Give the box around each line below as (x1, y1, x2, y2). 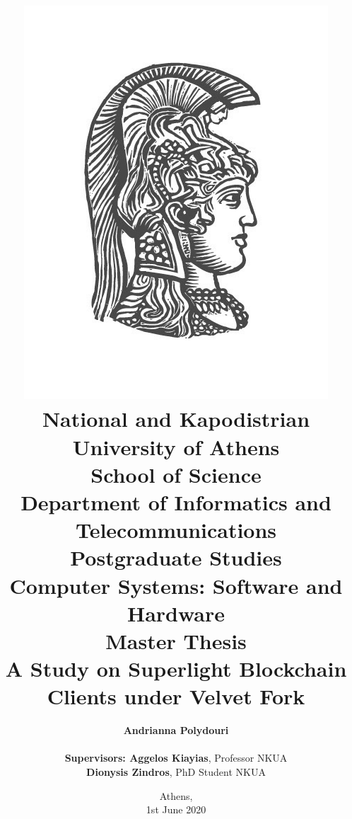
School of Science (90, 459, 262, 488)
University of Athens (72, 432, 280, 461)
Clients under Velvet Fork (47, 682, 305, 711)
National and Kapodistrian (42, 404, 310, 433)
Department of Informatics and (20, 487, 332, 516)
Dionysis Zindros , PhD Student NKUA (86, 764, 266, 779)
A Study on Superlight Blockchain (5, 654, 347, 683)
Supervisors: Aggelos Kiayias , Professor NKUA (64, 750, 288, 765)
